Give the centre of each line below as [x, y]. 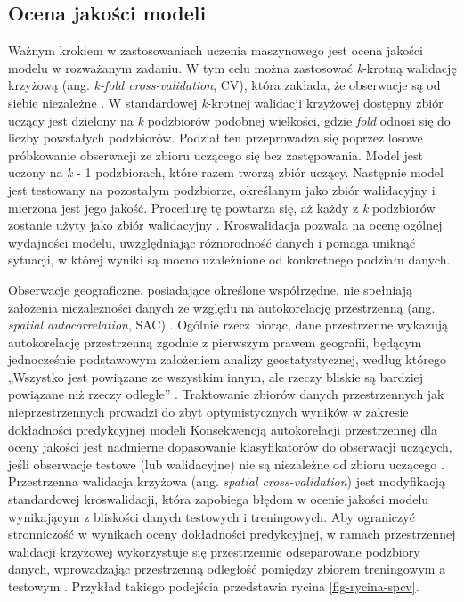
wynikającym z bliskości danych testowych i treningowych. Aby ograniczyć [212, 516]
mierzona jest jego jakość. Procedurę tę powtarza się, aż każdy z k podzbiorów [222, 207]
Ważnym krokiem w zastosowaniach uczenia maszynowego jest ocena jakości [216, 50]
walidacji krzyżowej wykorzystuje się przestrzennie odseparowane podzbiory [214, 551]
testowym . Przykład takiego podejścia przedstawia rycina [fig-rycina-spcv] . [214, 586]
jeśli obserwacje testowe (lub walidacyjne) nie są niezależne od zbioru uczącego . [226, 464]
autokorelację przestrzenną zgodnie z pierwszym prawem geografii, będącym [215, 342]
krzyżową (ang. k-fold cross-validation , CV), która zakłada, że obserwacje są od [224, 85]
